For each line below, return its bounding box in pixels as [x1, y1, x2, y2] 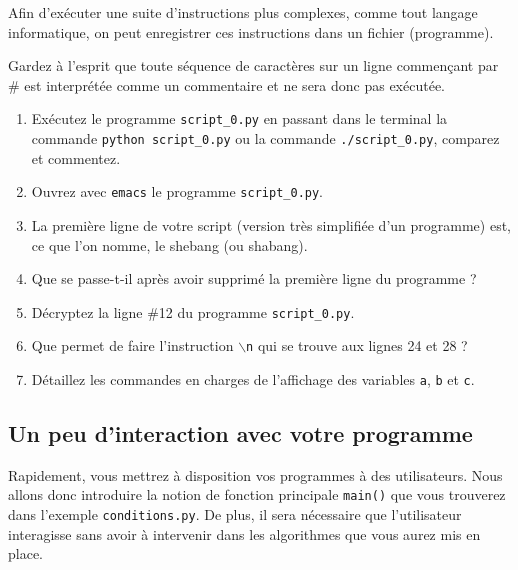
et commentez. [31, 147, 121, 168]
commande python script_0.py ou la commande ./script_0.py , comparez [31, 128, 500, 149]
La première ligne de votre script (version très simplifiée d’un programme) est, [31, 214, 511, 235]
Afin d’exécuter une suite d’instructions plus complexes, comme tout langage [8, 2, 478, 22]
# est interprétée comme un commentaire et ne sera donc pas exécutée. [8, 74, 445, 95]
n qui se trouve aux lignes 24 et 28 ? [246, 335, 468, 356]
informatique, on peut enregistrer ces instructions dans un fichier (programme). [8, 21, 494, 42]
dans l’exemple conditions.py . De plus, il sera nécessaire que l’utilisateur [8, 504, 462, 525]
